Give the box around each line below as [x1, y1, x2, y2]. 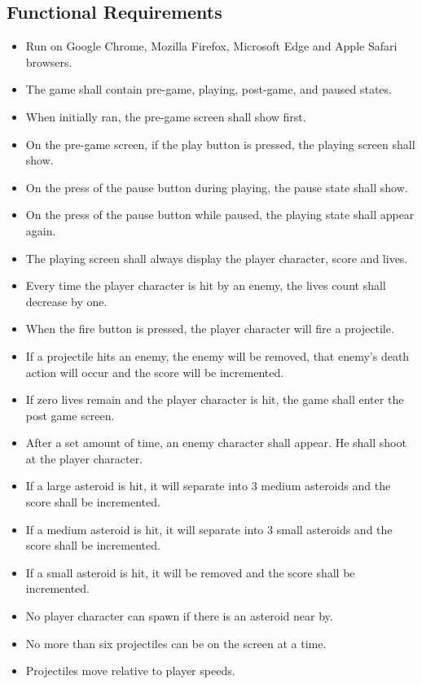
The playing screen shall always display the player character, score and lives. [25, 249, 408, 266]
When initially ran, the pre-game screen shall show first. [25, 107, 306, 125]
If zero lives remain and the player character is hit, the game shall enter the [25, 391, 404, 408]
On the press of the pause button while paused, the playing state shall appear [25, 206, 415, 223]
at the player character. [25, 449, 143, 467]
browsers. [25, 53, 73, 70]
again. [25, 221, 56, 239]
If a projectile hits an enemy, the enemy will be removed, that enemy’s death [25, 347, 410, 364]
